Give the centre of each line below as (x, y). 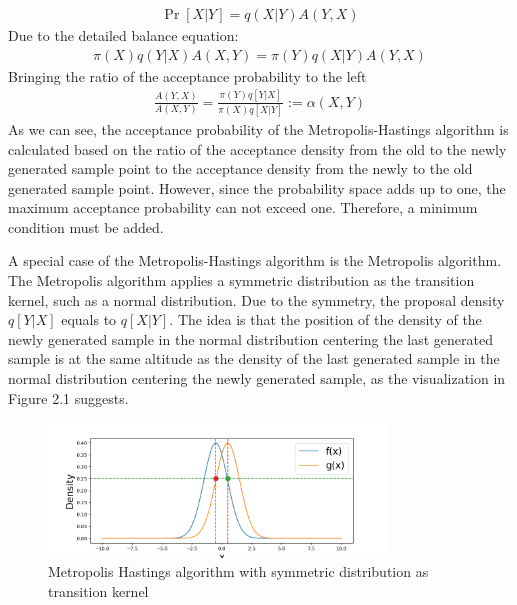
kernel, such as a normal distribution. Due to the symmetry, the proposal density (256, 299)
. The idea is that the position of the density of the (325, 319)
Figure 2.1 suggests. (68, 397)
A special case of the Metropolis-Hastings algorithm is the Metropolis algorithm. (255, 260)
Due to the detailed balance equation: (123, 35)
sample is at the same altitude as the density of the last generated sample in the (254, 358)
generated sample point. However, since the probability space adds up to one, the (257, 187)
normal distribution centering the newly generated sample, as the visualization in (257, 378)
